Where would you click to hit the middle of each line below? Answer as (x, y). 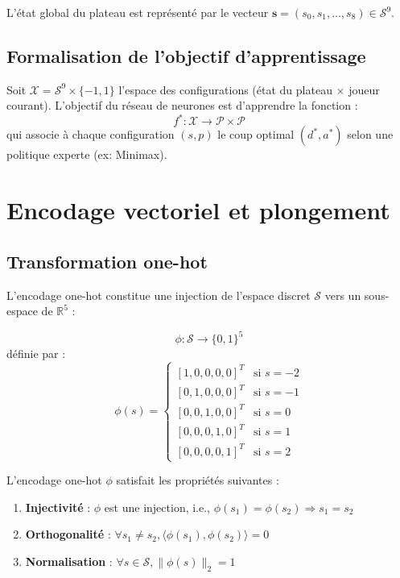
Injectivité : (58, 507)
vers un (343, 295)
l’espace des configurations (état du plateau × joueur (249, 89)
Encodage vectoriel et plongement (198, 210)
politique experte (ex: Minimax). (87, 154)
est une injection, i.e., (157, 507)
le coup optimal (256, 134)
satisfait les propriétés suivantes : (198, 480)
